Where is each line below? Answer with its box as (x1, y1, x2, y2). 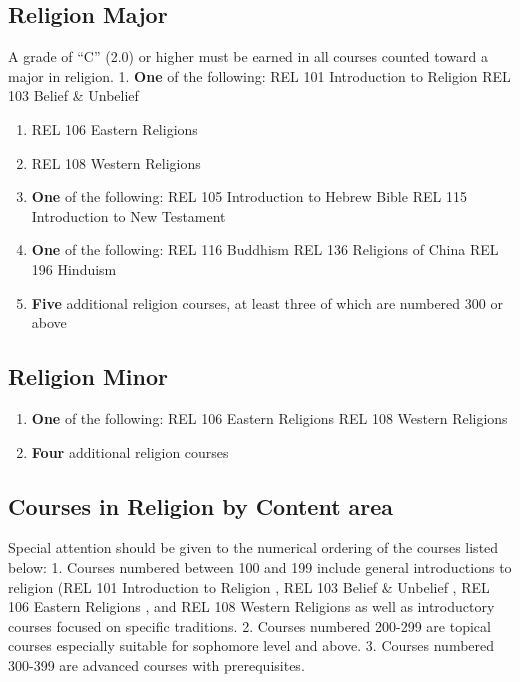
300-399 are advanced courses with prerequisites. (8, 654, 305, 675)
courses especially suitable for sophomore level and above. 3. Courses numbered (8, 635, 495, 656)
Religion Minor (8, 361, 168, 392)
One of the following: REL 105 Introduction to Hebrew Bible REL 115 (31, 186, 467, 207)
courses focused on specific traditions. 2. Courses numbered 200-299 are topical (8, 615, 491, 636)
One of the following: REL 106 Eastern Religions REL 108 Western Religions (31, 407, 508, 428)
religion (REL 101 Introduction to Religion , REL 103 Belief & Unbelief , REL (8, 576, 490, 597)
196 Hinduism (31, 258, 117, 279)
